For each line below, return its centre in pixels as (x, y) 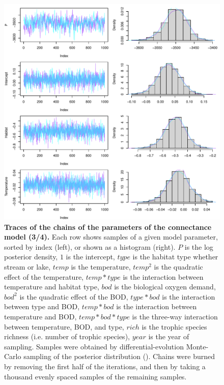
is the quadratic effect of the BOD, (74, 296)
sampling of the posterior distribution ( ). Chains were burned (119, 356)
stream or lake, (27, 266)
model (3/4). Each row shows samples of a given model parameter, (111, 237)
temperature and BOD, (40, 316)
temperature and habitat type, (52, 287)
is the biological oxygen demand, (165, 287)
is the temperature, (101, 266)
